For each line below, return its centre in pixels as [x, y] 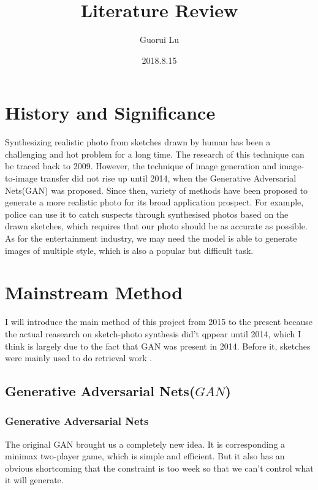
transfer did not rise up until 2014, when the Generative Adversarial [168, 178]
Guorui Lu [159, 40]
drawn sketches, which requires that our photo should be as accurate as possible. [156, 226]
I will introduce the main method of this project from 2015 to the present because [159, 322]
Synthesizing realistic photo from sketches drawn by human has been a [138, 142]
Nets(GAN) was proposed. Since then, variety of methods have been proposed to [157, 190]
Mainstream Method [94, 292]
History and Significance [110, 113]
